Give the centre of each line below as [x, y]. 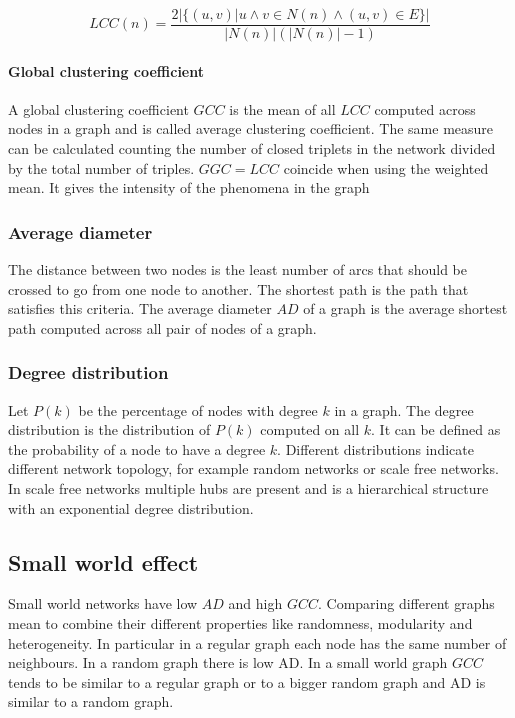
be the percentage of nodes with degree [198, 409]
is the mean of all [282, 108]
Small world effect [103, 561]
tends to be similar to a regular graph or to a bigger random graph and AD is [247, 681]
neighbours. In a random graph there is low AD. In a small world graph [228, 662]
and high [255, 603]
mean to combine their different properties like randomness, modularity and [240, 623]
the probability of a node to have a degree [137, 448]
